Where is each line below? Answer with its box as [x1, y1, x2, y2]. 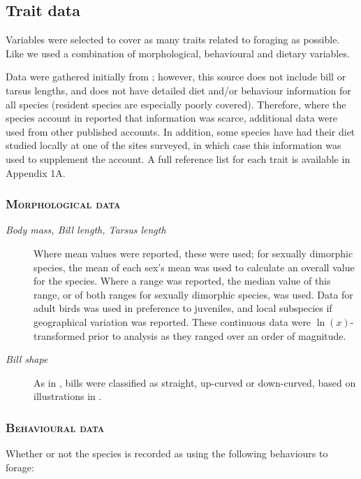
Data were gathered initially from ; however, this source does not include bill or [6, 69, 346, 84]
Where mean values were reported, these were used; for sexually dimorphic [34, 245, 353, 260]
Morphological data [6, 195, 121, 213]
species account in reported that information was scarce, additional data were [6, 110, 337, 125]
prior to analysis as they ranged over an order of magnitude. [88, 328, 346, 343]
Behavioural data [6, 418, 105, 436]
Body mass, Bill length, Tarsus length [6, 222, 166, 237]
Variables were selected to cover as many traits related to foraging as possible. [6, 32, 340, 47]
